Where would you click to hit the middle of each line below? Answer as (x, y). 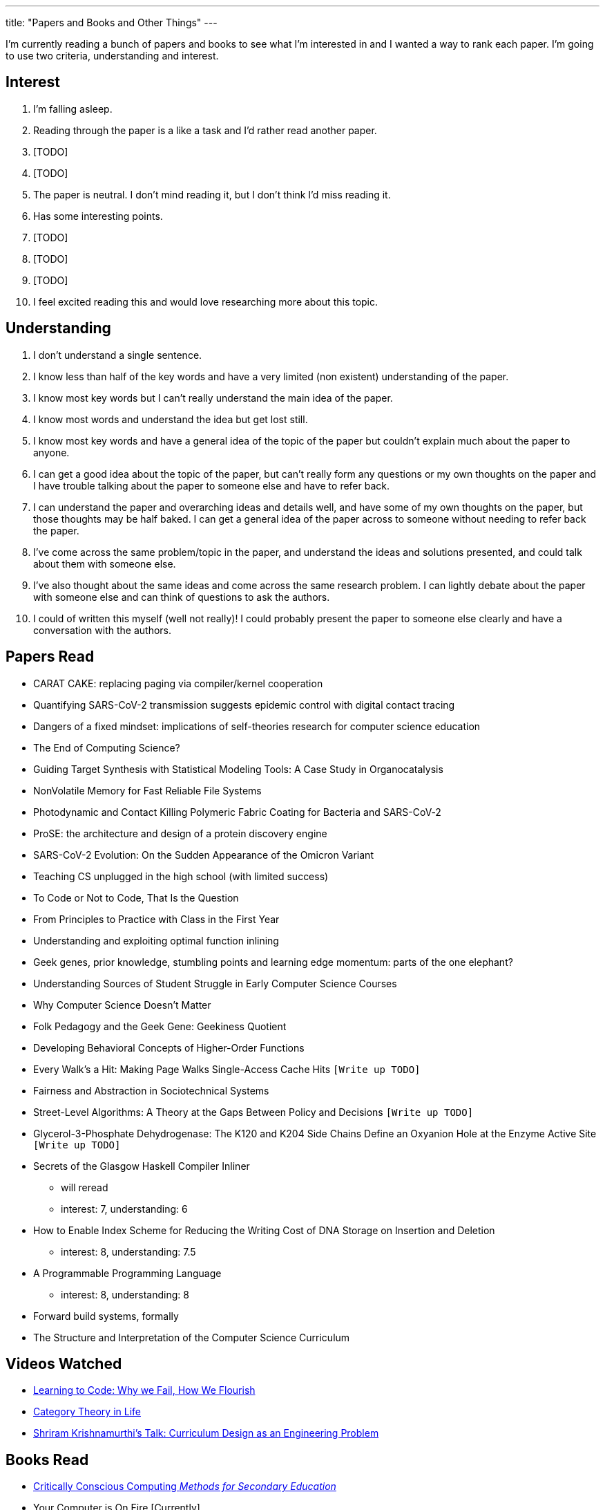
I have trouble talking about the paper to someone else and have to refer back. (212, 485)
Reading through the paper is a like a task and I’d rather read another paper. (205, 130)
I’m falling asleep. (73, 109)
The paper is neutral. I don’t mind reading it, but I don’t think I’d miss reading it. (212, 194)
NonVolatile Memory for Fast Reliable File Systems (147, 790)
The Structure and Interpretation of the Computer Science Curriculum (192, 1337)
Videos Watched (64, 1363)
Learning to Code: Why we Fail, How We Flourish (144, 1390)
